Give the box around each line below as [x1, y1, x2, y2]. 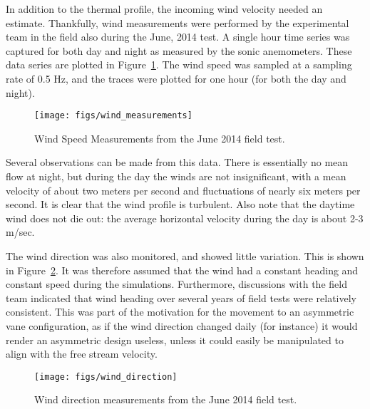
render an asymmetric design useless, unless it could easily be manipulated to [6, 332, 344, 347]
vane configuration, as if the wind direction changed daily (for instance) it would [6, 318, 358, 333]
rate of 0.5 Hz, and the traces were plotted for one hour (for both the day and [6, 71, 346, 86]
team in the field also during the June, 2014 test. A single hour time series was [6, 29, 350, 44]
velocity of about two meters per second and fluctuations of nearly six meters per [6, 182, 361, 197]
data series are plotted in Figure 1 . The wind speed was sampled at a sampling [6, 57, 352, 72]
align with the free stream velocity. [6, 346, 158, 361]
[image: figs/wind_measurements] [34, 110, 192, 121]
